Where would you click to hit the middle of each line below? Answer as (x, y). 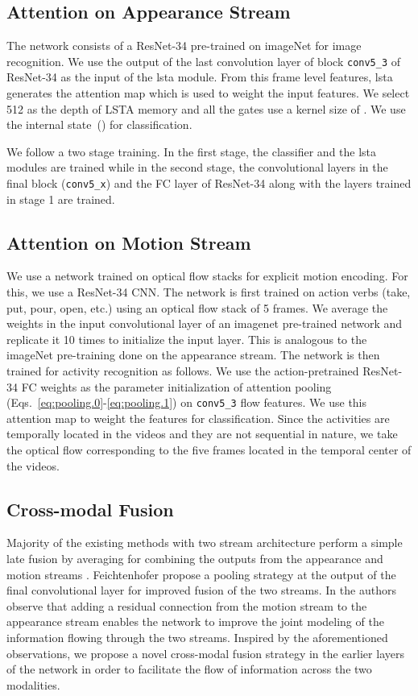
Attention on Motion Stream (129, 242)
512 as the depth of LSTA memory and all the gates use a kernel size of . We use (206, 108)
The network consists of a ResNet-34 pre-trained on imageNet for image (184, 46)
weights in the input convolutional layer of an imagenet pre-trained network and (205, 323)
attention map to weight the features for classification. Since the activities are (198, 418)
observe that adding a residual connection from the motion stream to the (187, 605)
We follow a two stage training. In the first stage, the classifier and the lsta (192, 151)
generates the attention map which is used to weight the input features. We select (208, 93)
